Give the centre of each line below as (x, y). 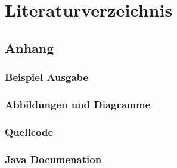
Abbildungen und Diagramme (78, 104)
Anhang (29, 47)
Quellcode (29, 131)
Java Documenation (53, 159)
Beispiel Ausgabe (47, 77)
